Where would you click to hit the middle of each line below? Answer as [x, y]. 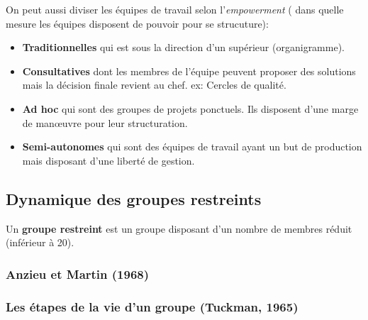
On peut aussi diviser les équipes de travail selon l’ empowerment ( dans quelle [175, 9]
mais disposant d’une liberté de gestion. [108, 160]
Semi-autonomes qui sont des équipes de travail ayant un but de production [192, 147]
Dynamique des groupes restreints [134, 198]
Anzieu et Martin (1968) [78, 274]
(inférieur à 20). [40, 242]
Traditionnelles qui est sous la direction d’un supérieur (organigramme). [183, 47]
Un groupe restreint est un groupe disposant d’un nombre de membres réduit [179, 228]
